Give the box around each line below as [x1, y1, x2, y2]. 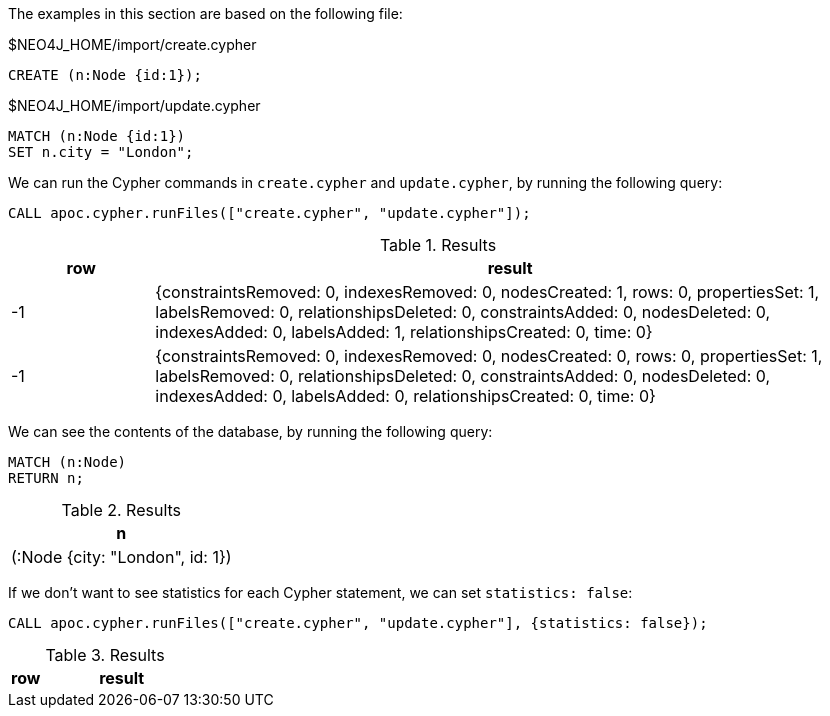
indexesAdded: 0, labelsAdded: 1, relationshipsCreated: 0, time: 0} [155, 322, 653, 342]
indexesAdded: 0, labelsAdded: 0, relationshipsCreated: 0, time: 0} [155, 386, 656, 406]
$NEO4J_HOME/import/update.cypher [8, 97, 261, 114]
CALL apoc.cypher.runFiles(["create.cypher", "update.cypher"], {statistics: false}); [8, 615, 708, 631]
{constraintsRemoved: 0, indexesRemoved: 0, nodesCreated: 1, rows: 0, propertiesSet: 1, [155, 282, 820, 302]
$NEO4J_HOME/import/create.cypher [8, 36, 257, 53]
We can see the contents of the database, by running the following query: [8, 423, 493, 440]
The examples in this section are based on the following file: [8, 5, 403, 22]
